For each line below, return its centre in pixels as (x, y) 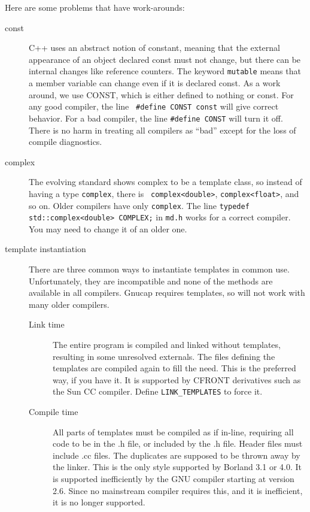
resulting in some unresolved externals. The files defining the (164, 356)
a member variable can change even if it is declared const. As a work (155, 83)
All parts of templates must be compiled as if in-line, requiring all (173, 431)
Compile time (54, 412)
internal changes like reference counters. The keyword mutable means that (165, 71)
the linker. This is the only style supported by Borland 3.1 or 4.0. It (177, 467)
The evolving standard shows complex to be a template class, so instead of (165, 182)
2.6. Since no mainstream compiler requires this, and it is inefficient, (178, 490)
